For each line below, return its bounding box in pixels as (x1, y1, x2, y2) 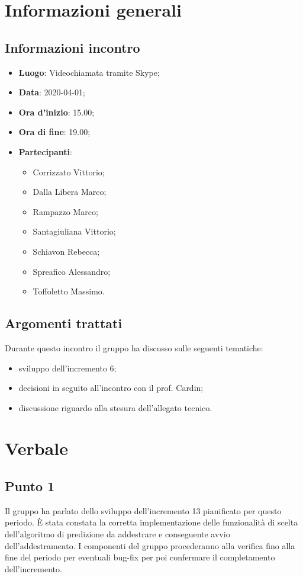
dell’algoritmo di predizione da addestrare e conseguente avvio (5, 528, 230, 540)
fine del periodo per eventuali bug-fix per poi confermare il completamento (5, 551, 275, 563)
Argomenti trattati (5, 314, 123, 332)
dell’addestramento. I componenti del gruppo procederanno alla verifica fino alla (5, 539, 295, 552)
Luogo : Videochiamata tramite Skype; (18, 66, 160, 78)
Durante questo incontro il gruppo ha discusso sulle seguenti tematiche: (5, 341, 263, 354)
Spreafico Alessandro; (33, 265, 111, 277)
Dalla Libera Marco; (33, 185, 107, 198)
